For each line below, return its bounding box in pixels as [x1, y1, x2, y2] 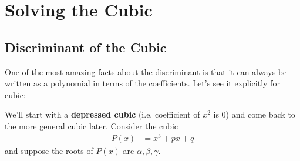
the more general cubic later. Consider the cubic [5, 119, 178, 132]
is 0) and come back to [213, 108, 295, 120]
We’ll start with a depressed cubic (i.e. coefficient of [5, 108, 200, 120]
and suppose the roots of [5, 144, 93, 156]
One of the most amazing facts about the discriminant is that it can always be [5, 65, 287, 78]
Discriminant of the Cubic [5, 38, 167, 56]
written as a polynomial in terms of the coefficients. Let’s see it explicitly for [5, 77, 280, 89]
